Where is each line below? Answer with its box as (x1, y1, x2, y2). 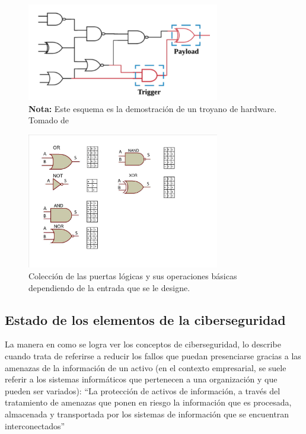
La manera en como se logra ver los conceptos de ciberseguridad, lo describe (5, 338, 281, 350)
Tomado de (28, 114, 69, 126)
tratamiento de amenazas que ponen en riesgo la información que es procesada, (5, 396, 292, 409)
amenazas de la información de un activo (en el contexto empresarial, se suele (5, 361, 286, 374)
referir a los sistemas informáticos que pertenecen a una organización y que (5, 373, 278, 385)
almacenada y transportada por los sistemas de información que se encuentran (5, 407, 289, 420)
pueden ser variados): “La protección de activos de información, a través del (5, 384, 280, 397)
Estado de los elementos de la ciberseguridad (5, 310, 286, 328)
